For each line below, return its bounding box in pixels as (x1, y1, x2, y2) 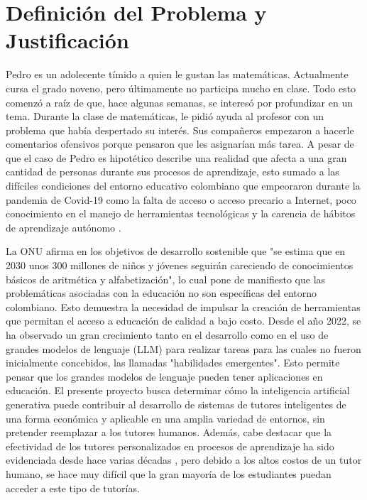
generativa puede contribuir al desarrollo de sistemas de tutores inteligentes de (6, 396, 346, 411)
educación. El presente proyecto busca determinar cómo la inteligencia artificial (6, 383, 350, 398)
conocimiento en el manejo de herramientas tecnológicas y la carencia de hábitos (6, 206, 356, 221)
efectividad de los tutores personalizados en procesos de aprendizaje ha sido (6, 438, 334, 453)
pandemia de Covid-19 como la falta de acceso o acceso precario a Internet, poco (6, 192, 356, 207)
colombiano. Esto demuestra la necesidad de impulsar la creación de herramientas (6, 299, 361, 314)
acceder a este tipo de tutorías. (6, 480, 140, 495)
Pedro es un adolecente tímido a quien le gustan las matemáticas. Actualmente (6, 67, 349, 82)
